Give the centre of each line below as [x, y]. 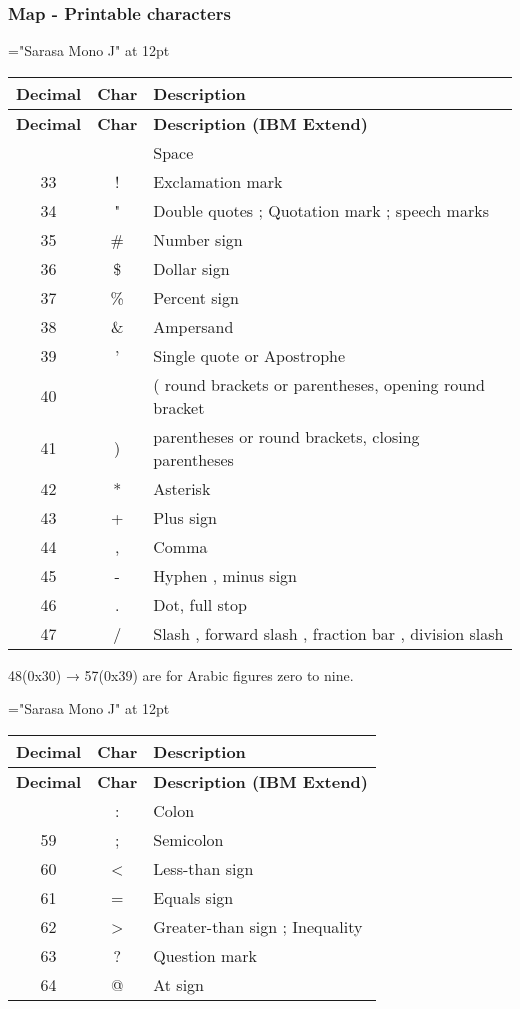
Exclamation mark [218, 181]
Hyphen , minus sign [225, 575]
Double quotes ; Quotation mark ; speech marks [321, 210]
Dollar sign [191, 268]
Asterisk [182, 488]
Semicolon [188, 839]
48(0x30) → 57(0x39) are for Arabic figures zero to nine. [181, 674]
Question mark [205, 955]
